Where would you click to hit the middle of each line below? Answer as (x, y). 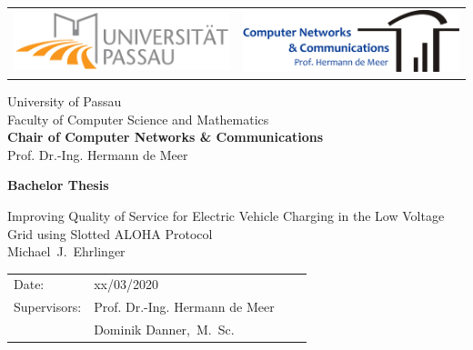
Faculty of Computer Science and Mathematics (138, 119)
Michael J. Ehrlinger (66, 251)
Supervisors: (48, 307)
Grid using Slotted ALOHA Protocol (110, 233)
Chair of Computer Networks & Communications (166, 137)
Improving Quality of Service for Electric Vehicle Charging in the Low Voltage (226, 215)
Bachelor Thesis (58, 185)
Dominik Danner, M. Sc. (164, 330)
